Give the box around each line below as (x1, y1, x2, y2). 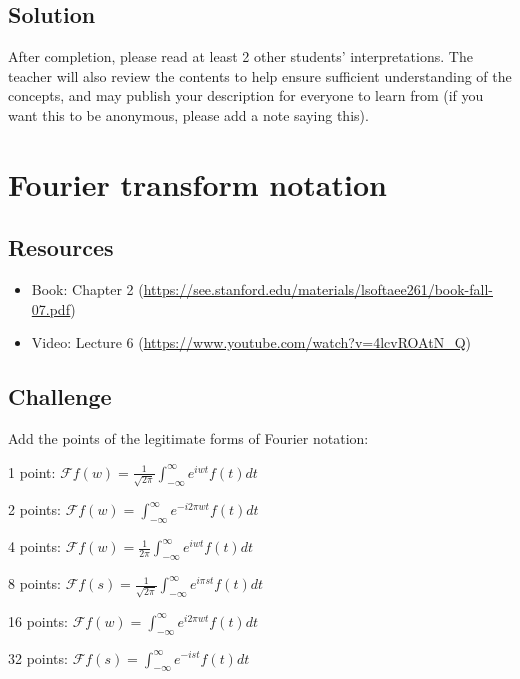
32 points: (8, 647, 68, 668)
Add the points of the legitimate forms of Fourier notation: (8, 428, 369, 449)
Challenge (8, 381, 112, 412)
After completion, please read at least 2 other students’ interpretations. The (8, 46, 473, 67)
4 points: (8, 536, 61, 557)
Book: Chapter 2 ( (31, 279, 144, 300)
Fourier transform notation (8, 163, 387, 204)
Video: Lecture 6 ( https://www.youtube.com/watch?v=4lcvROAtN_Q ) (31, 332, 471, 353)
